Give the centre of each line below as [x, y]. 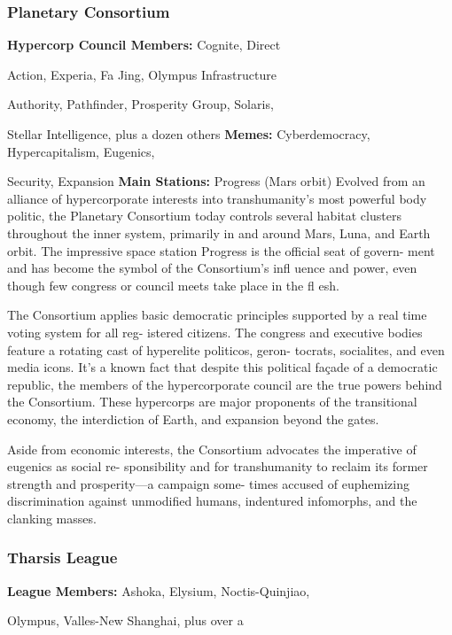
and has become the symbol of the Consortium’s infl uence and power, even [212, 268]
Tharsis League [62, 558]
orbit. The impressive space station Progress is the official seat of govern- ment [221, 250]
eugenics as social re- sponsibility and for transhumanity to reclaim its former [218, 466]
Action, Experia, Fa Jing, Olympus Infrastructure [142, 74]
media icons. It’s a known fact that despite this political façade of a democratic [222, 367]
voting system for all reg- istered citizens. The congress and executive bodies [215, 332]
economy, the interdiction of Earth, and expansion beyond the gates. [193, 418]
